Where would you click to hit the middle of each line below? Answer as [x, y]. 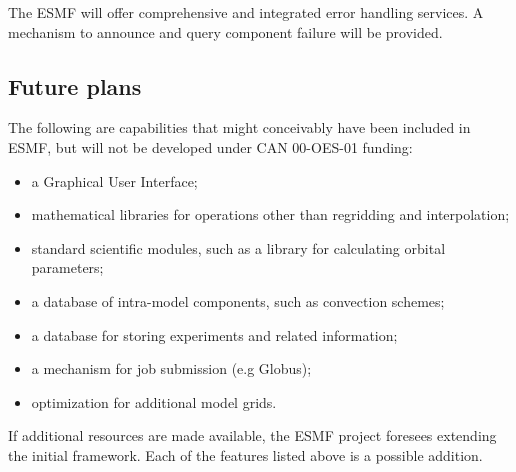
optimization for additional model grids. [154, 401]
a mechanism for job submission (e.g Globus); [171, 368]
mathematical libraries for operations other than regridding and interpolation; [270, 214]
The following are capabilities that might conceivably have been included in [239, 127]
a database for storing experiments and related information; [214, 334]
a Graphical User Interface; [114, 180]
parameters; [67, 267]
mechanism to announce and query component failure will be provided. [225, 31]
